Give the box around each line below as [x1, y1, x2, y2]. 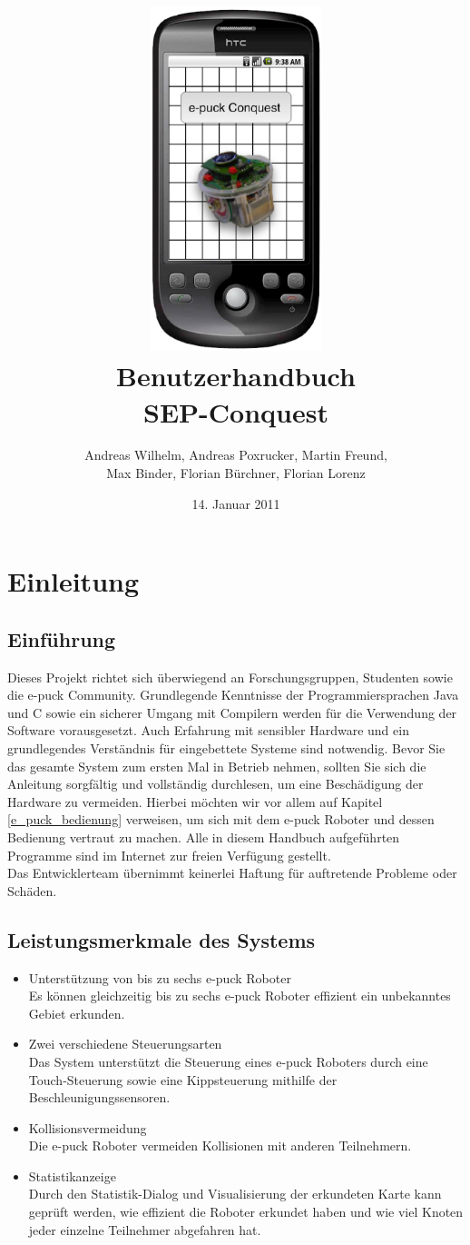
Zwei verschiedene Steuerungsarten [28, 1034, 222, 1053]
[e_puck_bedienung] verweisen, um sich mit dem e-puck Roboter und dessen [7, 810, 435, 829]
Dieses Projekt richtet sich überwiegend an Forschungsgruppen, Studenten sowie [7, 667, 453, 686]
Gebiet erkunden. [28, 1003, 125, 1022]
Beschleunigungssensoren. [28, 1088, 171, 1107]
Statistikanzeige [28, 1166, 116, 1185]
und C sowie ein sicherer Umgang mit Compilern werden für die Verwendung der [7, 702, 457, 722]
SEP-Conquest [143, 393, 328, 430]
